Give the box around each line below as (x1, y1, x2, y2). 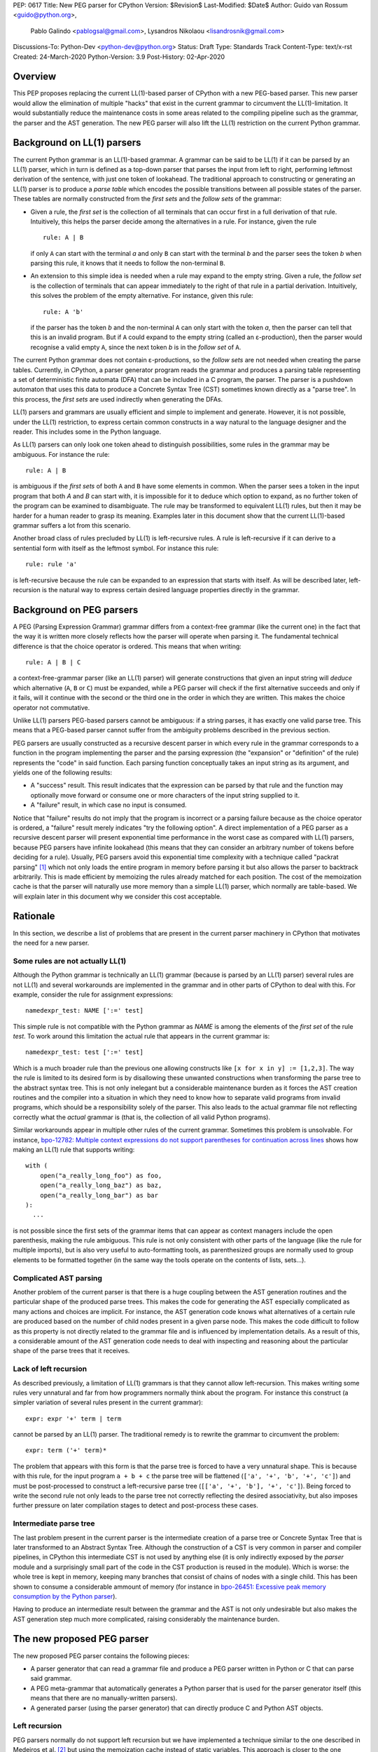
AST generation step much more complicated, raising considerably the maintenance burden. (13, 1615, 280, 1623)
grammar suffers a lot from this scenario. (13, 521, 131, 530)
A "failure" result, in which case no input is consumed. (30, 801, 187, 809)
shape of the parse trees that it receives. (13, 1346, 130, 1355)
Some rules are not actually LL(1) (13, 956, 127, 966)
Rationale (13, 910, 55, 922)
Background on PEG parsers (13, 603, 139, 616)
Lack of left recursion (13, 1364, 87, 1374)
